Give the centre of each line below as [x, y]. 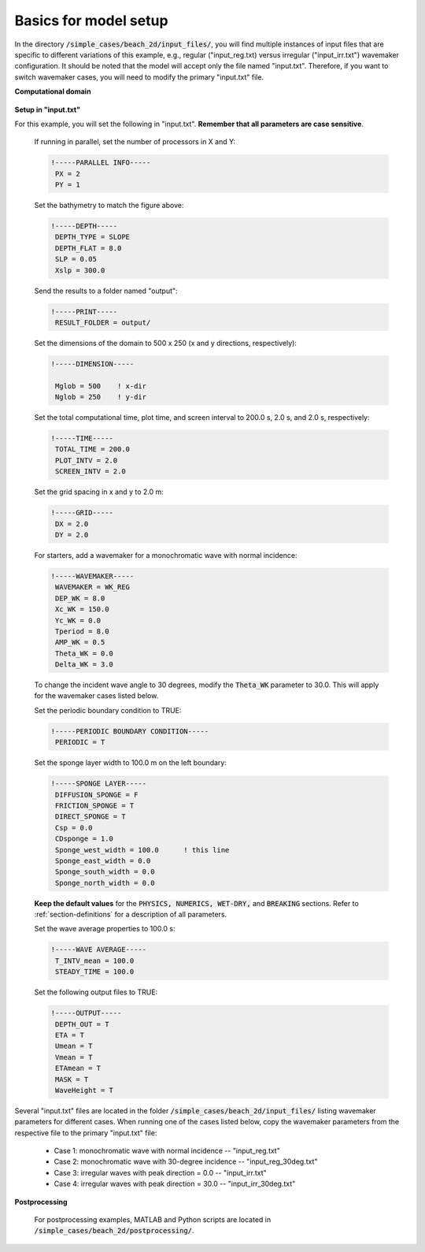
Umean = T [74, 1046]
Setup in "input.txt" [48, 110]
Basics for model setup [91, 20]
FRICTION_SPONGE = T [95, 805]
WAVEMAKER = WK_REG [92, 587]
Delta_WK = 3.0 [85, 665]
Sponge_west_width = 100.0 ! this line [142, 850]
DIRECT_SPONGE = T [91, 817]
